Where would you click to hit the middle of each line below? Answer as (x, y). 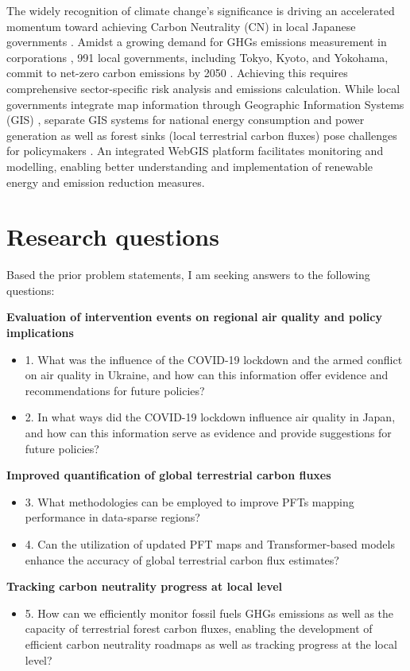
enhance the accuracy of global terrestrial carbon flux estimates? (182, 559)
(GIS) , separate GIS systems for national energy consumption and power (186, 120)
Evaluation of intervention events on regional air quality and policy (194, 317)
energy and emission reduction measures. (106, 182)
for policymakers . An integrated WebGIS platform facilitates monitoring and (195, 151)
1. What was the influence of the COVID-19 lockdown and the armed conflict (214, 359)
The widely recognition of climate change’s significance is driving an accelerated (201, 10)
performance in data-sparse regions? (112, 517)
